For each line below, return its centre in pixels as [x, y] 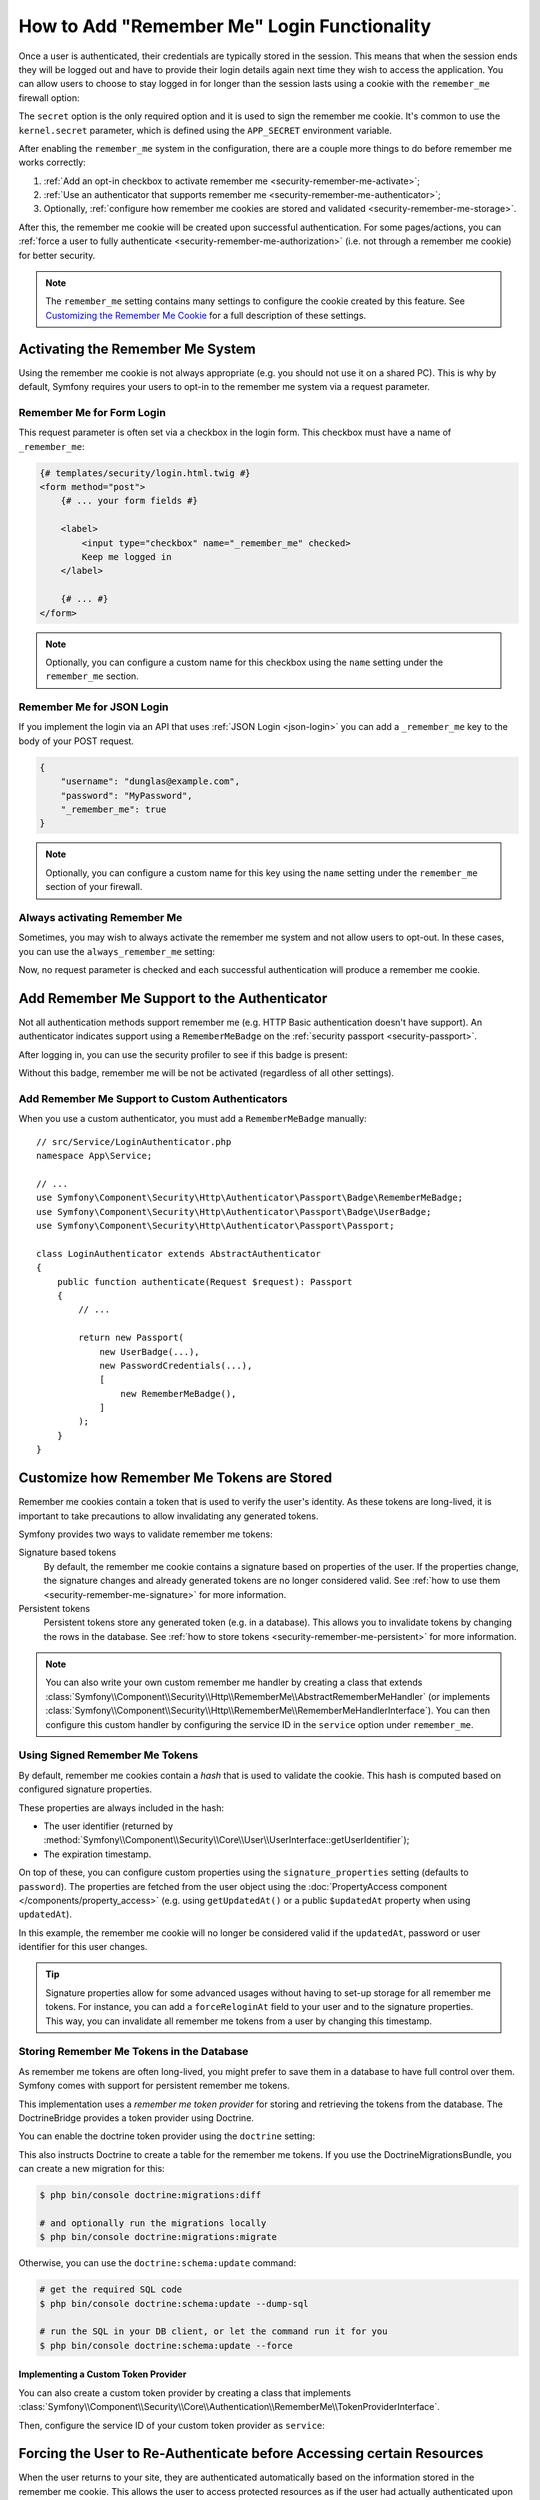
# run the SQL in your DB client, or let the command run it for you [213, 2331]
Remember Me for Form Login [92, 412]
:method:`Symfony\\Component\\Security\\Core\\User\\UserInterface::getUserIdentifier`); [226, 1840]
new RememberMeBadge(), [178, 1393]
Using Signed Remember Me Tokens [108, 1755]
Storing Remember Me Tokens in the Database [133, 2052]
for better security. [57, 255]
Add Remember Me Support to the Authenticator [173, 998]
